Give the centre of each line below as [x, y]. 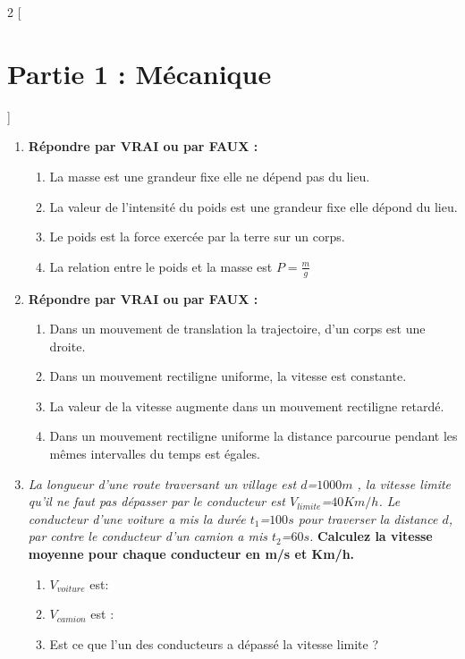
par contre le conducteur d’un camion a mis [148, 536]
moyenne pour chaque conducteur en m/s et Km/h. [191, 554]
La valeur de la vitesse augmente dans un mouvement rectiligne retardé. [247, 406]
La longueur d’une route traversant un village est [162, 483]
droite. [68, 346]
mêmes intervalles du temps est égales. [155, 454]
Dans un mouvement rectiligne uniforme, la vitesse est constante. [228, 376]
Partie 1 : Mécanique [139, 73]
